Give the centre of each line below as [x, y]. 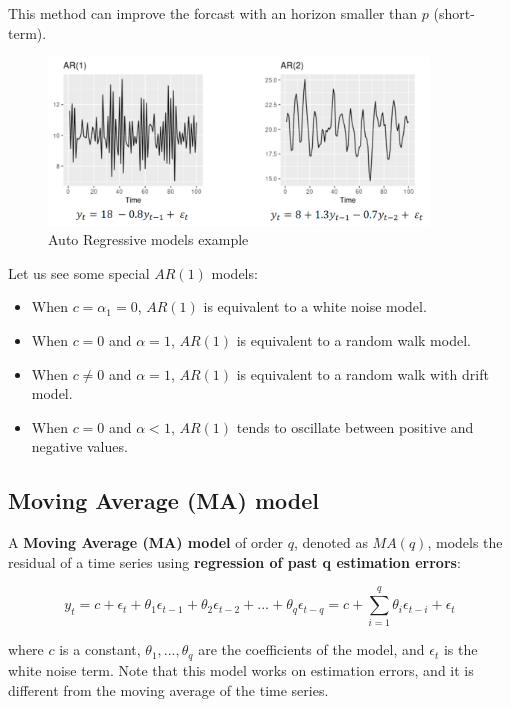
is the [460, 649]
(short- [454, 13]
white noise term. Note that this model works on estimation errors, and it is [241, 669]
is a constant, [100, 649]
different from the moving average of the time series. [168, 689]
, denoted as [330, 542]
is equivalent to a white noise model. [315, 306]
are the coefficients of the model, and [311, 649]
